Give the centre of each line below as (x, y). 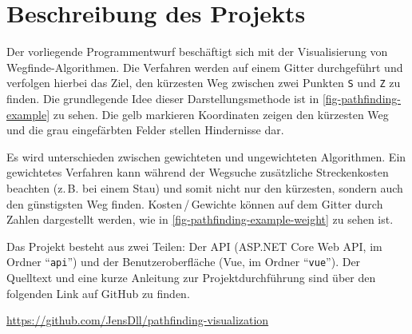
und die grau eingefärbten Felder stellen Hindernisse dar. (145, 130)
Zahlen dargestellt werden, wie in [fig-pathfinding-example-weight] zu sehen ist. (200, 219)
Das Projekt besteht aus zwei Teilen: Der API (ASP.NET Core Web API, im (194, 246)
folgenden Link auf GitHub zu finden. (98, 293)
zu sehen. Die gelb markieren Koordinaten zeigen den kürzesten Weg (221, 114)
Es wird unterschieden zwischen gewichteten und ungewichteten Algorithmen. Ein (206, 156)
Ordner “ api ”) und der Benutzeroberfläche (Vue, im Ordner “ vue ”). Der (184, 262)
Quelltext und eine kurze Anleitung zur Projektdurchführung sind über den (191, 277)
